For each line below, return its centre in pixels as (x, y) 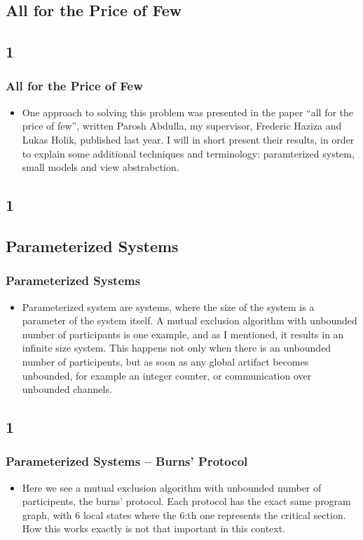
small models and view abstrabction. (101, 167)
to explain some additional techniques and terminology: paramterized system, (188, 153)
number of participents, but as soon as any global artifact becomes (165, 361)
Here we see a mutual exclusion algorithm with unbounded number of (172, 487)
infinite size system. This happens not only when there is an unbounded (177, 348)
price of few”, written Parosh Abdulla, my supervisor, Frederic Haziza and (182, 126)
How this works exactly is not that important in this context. (154, 528)
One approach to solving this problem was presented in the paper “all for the (188, 112)
